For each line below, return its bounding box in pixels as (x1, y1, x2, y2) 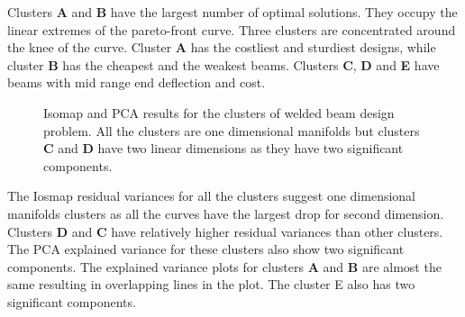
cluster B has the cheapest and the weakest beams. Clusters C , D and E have (7, 55, 440, 74)
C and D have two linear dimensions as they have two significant (43, 139, 404, 158)
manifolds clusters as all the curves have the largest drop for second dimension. (7, 204, 444, 222)
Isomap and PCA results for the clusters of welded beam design (43, 103, 395, 122)
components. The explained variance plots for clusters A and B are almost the (7, 257, 442, 276)
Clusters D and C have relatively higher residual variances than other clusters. (7, 222, 443, 240)
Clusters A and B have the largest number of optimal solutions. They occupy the (7, 3, 458, 21)
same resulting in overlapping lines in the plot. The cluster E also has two (7, 275, 415, 294)
